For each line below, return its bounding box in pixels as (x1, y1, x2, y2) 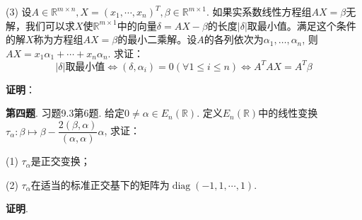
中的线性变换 (258, 105, 318, 120)
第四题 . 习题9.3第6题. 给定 (6, 105, 124, 120)
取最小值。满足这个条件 (247, 18, 356, 33)
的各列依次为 (204, 32, 264, 47)
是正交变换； (30, 154, 90, 168)
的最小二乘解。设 (117, 32, 197, 47)
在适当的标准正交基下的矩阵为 (30, 177, 170, 192)
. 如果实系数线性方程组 (206, 4, 312, 18)
